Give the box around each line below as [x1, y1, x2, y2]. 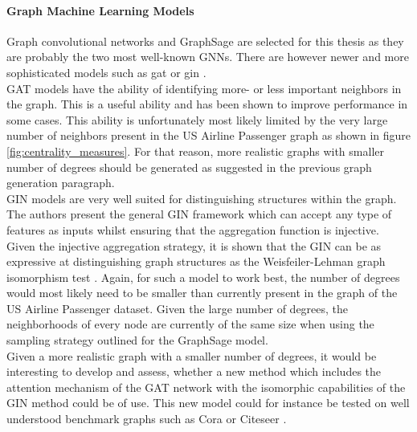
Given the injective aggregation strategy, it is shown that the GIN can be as [6, 237, 382, 254]
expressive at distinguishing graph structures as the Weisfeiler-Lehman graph [6, 253, 386, 270]
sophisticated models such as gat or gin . [6, 63, 206, 80]
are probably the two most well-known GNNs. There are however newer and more [6, 48, 409, 65]
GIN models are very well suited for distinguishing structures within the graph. [6, 190, 397, 206]
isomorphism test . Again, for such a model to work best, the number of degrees [6, 268, 400, 285]
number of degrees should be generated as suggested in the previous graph [6, 158, 372, 175]
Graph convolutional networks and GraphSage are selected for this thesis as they [6, 32, 404, 49]
